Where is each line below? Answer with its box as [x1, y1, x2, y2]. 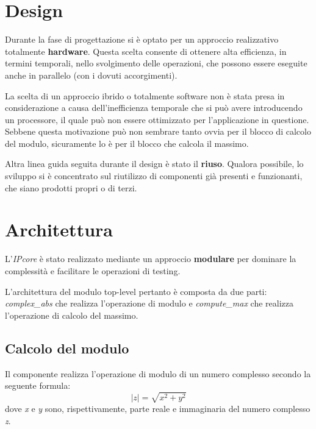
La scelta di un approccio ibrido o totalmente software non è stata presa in [5, 89, 285, 102]
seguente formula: [5, 379, 71, 392]
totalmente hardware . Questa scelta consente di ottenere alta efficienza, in [5, 44, 287, 57]
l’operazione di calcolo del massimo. [5, 308, 138, 321]
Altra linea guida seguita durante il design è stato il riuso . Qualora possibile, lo [5, 157, 304, 170]
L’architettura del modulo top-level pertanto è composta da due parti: [5, 285, 267, 297]
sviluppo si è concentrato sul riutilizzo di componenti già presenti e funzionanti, [5, 169, 303, 182]
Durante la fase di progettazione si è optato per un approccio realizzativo [5, 33, 279, 46]
